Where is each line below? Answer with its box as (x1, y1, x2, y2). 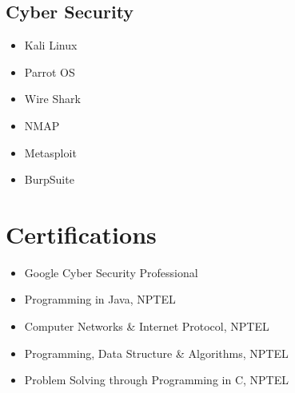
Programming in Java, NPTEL (24, 291, 176, 308)
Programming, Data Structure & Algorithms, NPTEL (24, 344, 289, 361)
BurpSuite (24, 171, 74, 188)
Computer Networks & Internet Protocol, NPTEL (24, 318, 269, 335)
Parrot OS (24, 63, 75, 80)
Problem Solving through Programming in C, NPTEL (24, 371, 289, 388)
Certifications (6, 217, 157, 250)
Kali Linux (24, 37, 78, 54)
